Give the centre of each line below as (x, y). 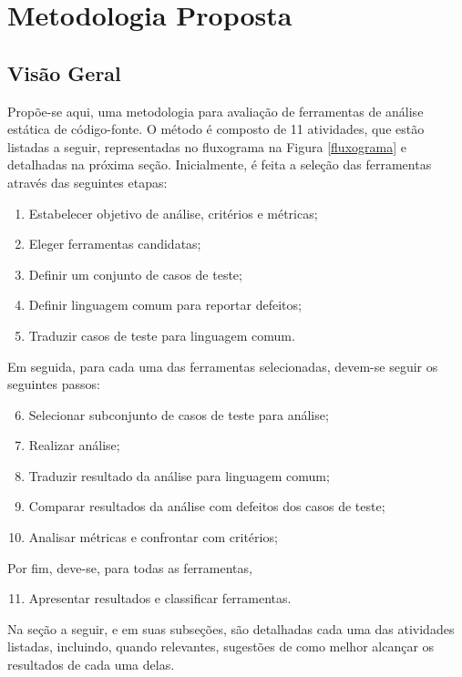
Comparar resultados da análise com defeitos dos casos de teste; (207, 506)
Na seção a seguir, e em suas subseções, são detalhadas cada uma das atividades (231, 628)
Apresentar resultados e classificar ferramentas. (160, 598)
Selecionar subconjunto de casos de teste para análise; (179, 414)
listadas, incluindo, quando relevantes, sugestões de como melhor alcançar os (221, 646)
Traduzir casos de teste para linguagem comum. (162, 335)
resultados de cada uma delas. (91, 665)
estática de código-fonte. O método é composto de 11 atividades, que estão (216, 129)
